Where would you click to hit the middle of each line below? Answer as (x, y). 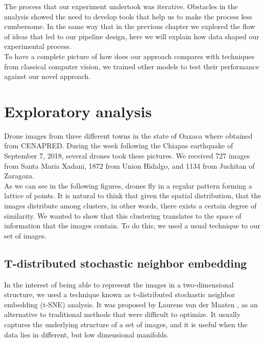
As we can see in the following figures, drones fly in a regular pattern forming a (128, 185)
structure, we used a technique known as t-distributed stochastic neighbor (120, 294)
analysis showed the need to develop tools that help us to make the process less (128, 16)
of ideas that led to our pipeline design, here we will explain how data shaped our (132, 36)
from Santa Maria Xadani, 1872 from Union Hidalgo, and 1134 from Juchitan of (129, 165)
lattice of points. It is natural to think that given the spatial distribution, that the (133, 195)
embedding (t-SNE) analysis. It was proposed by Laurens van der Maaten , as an (131, 304)
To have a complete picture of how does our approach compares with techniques (129, 56)
